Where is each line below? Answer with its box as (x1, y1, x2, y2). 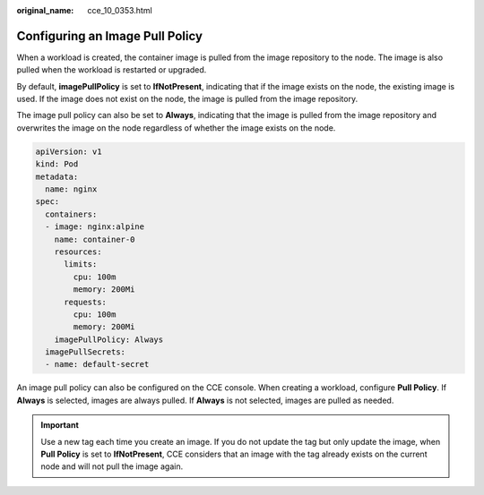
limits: (64, 260, 98, 269)
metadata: (35, 171, 79, 182)
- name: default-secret (45, 359, 150, 370)
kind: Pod (35, 159, 79, 169)
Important (40, 420, 80, 431)
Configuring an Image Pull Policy (16, 28, 203, 44)
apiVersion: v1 (35, 146, 102, 157)
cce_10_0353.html (87, 5, 152, 15)
